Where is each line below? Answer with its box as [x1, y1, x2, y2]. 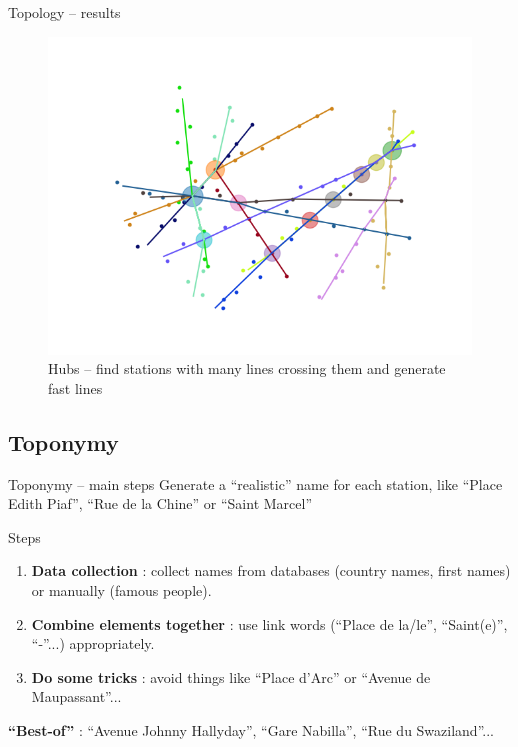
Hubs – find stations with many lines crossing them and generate [48, 358, 446, 379]
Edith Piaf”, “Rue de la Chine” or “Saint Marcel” [8, 493, 313, 514]
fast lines [48, 377, 103, 398]
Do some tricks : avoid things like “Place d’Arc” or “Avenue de [31, 666, 431, 687]
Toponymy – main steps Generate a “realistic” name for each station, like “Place [8, 473, 503, 494]
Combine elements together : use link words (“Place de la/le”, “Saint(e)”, [31, 613, 508, 634]
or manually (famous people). [31, 579, 212, 600]
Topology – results [8, 2, 121, 22]
